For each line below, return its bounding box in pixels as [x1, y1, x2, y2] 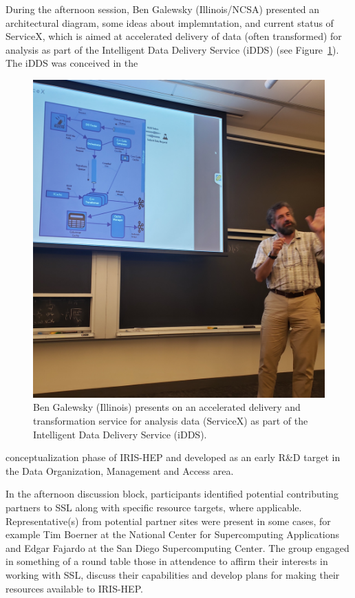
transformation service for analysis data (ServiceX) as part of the [33, 414, 308, 428]
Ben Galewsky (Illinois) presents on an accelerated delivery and [33, 400, 301, 414]
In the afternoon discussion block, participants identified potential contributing [6, 487, 338, 501]
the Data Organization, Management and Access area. [6, 463, 234, 478]
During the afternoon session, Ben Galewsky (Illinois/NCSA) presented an [6, 2, 320, 16]
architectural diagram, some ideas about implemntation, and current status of [6, 15, 334, 30]
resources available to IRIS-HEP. [6, 581, 143, 595]
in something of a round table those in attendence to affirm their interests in [6, 554, 328, 568]
